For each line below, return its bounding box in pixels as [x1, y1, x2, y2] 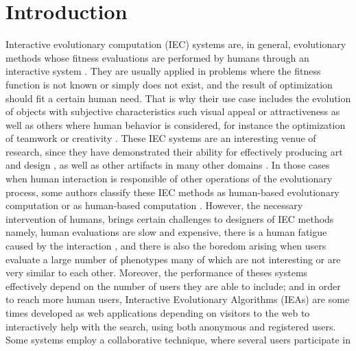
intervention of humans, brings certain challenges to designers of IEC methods [5, 211, 334, 226]
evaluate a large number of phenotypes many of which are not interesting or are [5, 252, 341, 266]
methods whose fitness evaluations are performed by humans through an [5, 50, 309, 64]
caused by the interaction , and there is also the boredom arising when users [5, 239, 327, 253]
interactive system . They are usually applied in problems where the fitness [5, 64, 321, 78]
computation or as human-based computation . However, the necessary [5, 198, 303, 213]
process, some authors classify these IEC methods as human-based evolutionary [5, 184, 340, 199]
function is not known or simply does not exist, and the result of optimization [5, 77, 333, 91]
